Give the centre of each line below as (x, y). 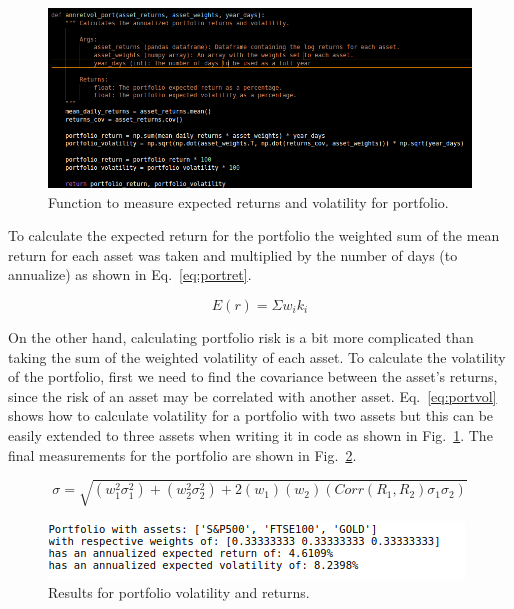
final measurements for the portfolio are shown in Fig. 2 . (182, 454)
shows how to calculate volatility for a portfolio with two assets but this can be (251, 415)
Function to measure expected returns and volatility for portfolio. (248, 201)
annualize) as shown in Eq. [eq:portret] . (130, 274)
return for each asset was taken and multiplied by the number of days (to (233, 254)
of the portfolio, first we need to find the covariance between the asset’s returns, (253, 376)
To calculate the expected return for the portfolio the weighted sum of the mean (254, 235)
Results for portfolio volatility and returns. (179, 592)
